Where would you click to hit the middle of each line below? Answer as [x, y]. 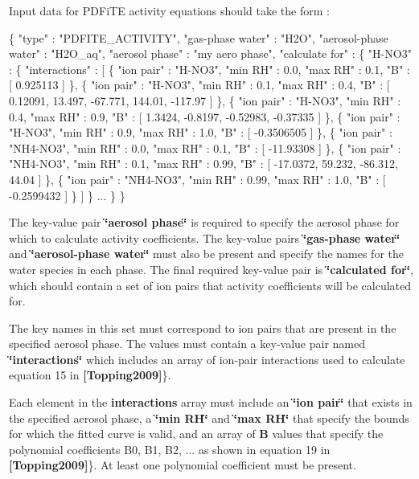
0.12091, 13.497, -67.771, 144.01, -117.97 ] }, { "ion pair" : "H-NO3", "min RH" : [205, 100]
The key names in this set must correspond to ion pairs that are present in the [203, 328]
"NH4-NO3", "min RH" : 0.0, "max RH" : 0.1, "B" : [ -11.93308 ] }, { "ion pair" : [205, 147]
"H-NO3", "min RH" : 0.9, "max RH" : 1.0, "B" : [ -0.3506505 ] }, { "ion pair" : [201, 132]
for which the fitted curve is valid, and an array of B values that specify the [196, 434]
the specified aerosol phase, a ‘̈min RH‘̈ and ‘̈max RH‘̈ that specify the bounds [209, 418]
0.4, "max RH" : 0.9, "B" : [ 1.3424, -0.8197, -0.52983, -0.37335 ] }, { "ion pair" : [205, 116]
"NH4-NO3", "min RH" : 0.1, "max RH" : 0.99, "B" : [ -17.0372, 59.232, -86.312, [203, 164]
